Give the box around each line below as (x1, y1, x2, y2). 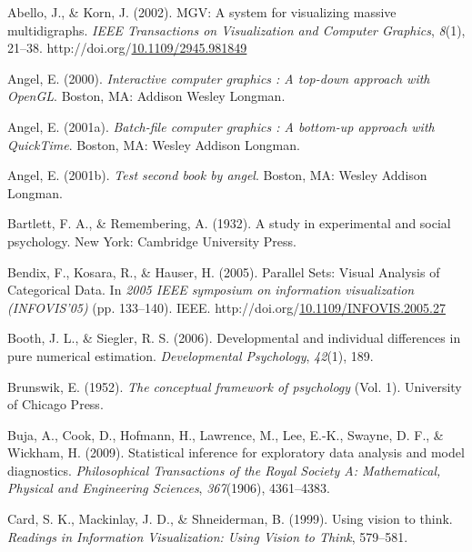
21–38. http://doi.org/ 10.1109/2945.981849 (7, 38, 247, 57)
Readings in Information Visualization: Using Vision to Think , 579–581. (7, 527, 408, 546)
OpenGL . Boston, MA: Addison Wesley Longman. (7, 86, 286, 105)
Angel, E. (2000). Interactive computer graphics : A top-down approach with (7, 68, 430, 87)
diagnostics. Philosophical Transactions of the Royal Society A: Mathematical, (7, 460, 441, 479)
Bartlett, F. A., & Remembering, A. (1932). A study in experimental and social (7, 214, 451, 233)
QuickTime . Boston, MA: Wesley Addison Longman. (7, 135, 300, 154)
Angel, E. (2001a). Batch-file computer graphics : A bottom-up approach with (7, 116, 435, 135)
